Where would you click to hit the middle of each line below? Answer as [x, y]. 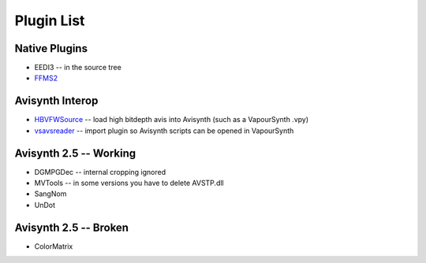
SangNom [50, 194]
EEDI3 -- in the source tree [78, 68]
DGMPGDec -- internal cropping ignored [100, 172]
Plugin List [50, 20]
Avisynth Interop [56, 101]
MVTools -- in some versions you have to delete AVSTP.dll [129, 183]
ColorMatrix [54, 246]
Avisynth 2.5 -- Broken [72, 227]
